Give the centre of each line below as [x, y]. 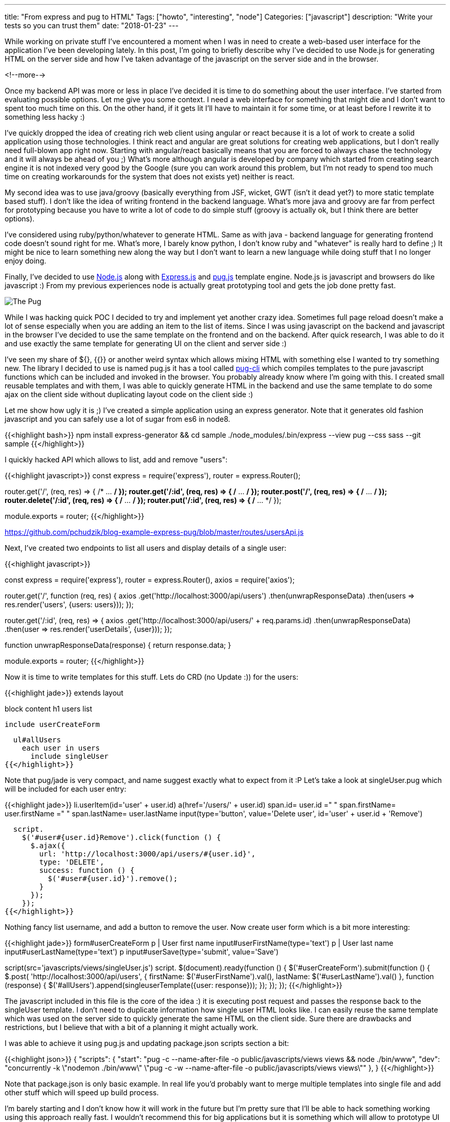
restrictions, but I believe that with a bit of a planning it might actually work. [132, 1027]
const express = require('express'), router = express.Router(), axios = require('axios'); [150, 580]
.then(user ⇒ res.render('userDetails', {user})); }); [89, 629]
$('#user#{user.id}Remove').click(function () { [121, 837]
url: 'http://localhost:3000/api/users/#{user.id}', [147, 854]
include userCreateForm [52, 724]
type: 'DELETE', [72, 862]
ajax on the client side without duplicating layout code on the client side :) [129, 394]
